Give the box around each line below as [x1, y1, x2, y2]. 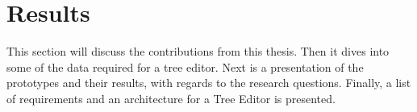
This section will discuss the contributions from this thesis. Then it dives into [6, 43, 390, 60]
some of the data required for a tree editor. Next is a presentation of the [6, 58, 364, 75]
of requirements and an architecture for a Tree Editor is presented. [6, 89, 336, 106]
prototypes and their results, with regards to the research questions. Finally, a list [6, 74, 411, 91]
